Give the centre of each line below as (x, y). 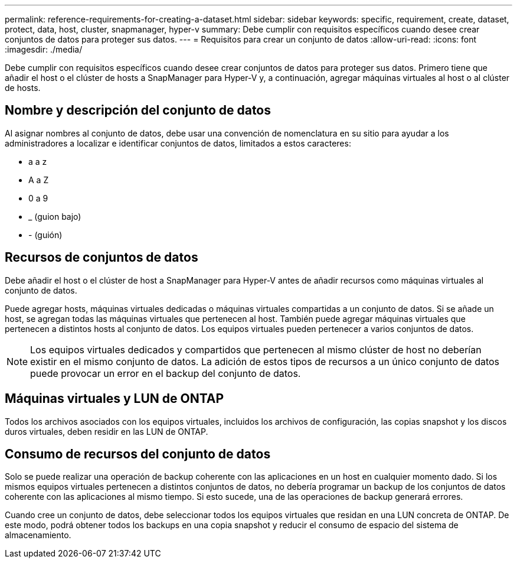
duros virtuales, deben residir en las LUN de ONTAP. (107, 431)
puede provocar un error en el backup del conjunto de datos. (166, 373)
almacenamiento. (38, 535)
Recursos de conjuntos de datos (102, 258)
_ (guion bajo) (55, 216)
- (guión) (45, 235)
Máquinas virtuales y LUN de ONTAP (114, 399)
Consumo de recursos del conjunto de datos (138, 454)
